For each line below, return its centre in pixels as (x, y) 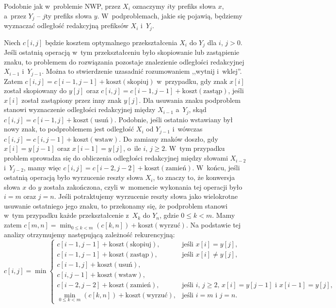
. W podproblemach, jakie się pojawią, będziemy (170, 15)
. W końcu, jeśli (216, 167)
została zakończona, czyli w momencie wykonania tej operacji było (143, 186)
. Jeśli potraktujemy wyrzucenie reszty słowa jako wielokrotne (146, 196)
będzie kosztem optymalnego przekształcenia (111, 42)
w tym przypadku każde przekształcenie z (66, 215)
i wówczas (187, 129)
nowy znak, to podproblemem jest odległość (69, 129)
